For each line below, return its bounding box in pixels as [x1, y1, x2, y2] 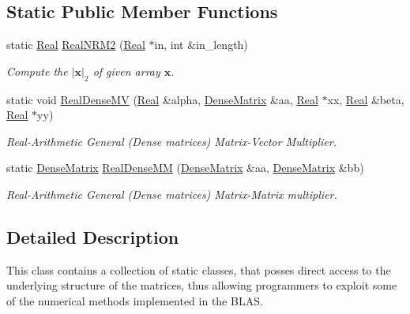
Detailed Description [6, 224, 179, 249]
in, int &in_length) [154, 36, 248, 53]
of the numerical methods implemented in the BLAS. [6, 292, 263, 308]
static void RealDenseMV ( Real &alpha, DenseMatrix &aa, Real [6, 91, 318, 107]
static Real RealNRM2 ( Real [6, 36, 145, 53]
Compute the [6, 62, 68, 79]
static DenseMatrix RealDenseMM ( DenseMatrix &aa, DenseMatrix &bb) [6, 159, 364, 176]
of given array [92, 62, 160, 79]
